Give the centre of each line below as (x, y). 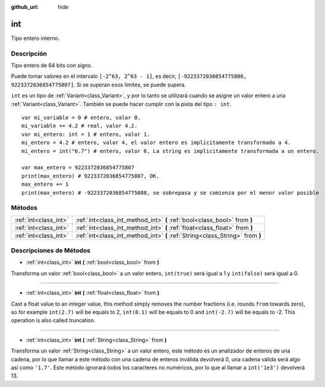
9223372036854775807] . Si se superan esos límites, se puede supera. (99, 85)
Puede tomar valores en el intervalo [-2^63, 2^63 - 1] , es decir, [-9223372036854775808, (129, 76)
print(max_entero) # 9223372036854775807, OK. (91, 176)
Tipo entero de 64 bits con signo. (52, 65)
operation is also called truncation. (53, 320)
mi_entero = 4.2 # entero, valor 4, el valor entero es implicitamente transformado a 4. (156, 143)
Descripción (29, 54)
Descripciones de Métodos (51, 251)
